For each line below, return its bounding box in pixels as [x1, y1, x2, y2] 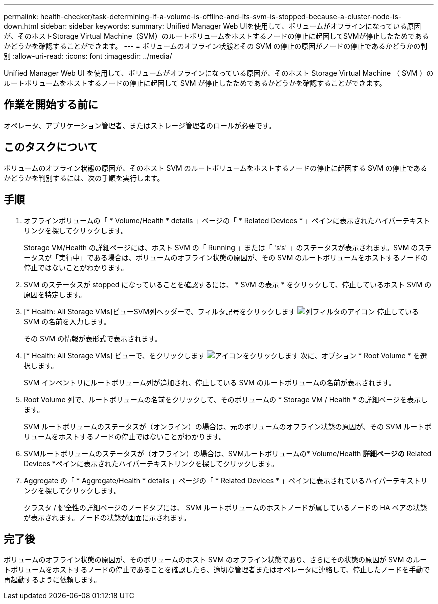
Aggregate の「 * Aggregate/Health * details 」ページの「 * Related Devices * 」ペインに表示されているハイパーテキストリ [24, 476, 428, 485]
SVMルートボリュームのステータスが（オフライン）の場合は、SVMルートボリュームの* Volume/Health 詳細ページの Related [24, 449, 432, 458]
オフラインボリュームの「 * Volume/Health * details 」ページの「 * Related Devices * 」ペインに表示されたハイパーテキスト [24, 216, 430, 225]
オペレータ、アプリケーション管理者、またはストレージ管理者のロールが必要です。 [4, 121, 276, 130]
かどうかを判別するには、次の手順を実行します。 [4, 173, 164, 182]
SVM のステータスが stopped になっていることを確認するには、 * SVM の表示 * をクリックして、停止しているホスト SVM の [24, 280, 432, 289]
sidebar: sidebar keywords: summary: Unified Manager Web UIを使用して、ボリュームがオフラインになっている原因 [40, 22, 421, 30]
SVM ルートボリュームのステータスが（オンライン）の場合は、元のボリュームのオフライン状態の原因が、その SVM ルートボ [24, 422, 432, 431]
